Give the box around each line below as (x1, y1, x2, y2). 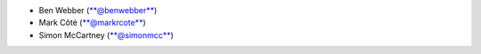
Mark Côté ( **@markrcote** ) (38, 18, 146, 28)
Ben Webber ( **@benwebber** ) (38, 5, 158, 15)
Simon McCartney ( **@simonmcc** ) (38, 29, 174, 40)
